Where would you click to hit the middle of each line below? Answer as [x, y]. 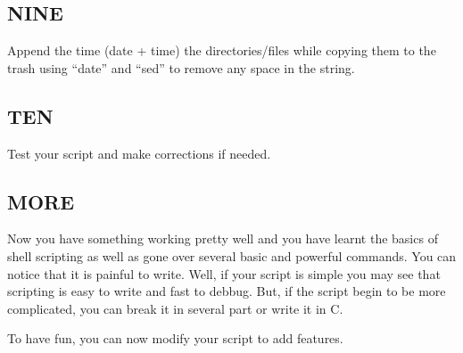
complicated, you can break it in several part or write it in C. [175, 308]
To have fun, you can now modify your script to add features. [175, 338]
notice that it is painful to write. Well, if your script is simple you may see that [224, 273]
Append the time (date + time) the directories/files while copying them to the [222, 50]
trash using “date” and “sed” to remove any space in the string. [181, 67]
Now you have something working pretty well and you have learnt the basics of [223, 238]
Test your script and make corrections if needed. [139, 153]
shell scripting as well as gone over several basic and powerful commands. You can [232, 255]
